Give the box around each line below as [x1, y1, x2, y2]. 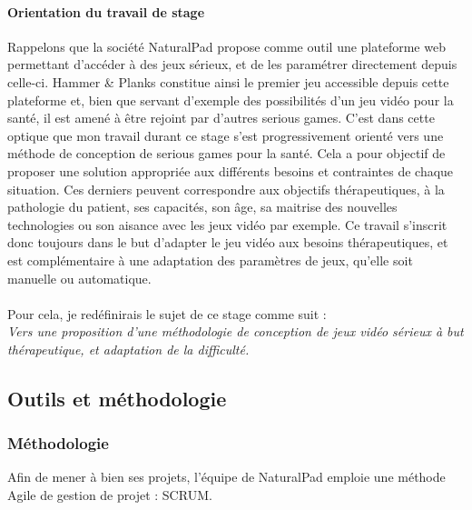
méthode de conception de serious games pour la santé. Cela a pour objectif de [7, 144, 446, 163]
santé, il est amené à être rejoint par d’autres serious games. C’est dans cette [7, 108, 435, 127]
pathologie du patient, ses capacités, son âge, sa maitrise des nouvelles [7, 197, 398, 216]
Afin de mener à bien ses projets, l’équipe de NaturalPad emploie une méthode [7, 467, 446, 486]
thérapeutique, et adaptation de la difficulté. [7, 339, 250, 358]
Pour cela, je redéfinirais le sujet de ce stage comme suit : [7, 304, 327, 323]
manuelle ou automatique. [7, 268, 152, 287]
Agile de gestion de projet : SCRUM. [7, 485, 212, 505]
